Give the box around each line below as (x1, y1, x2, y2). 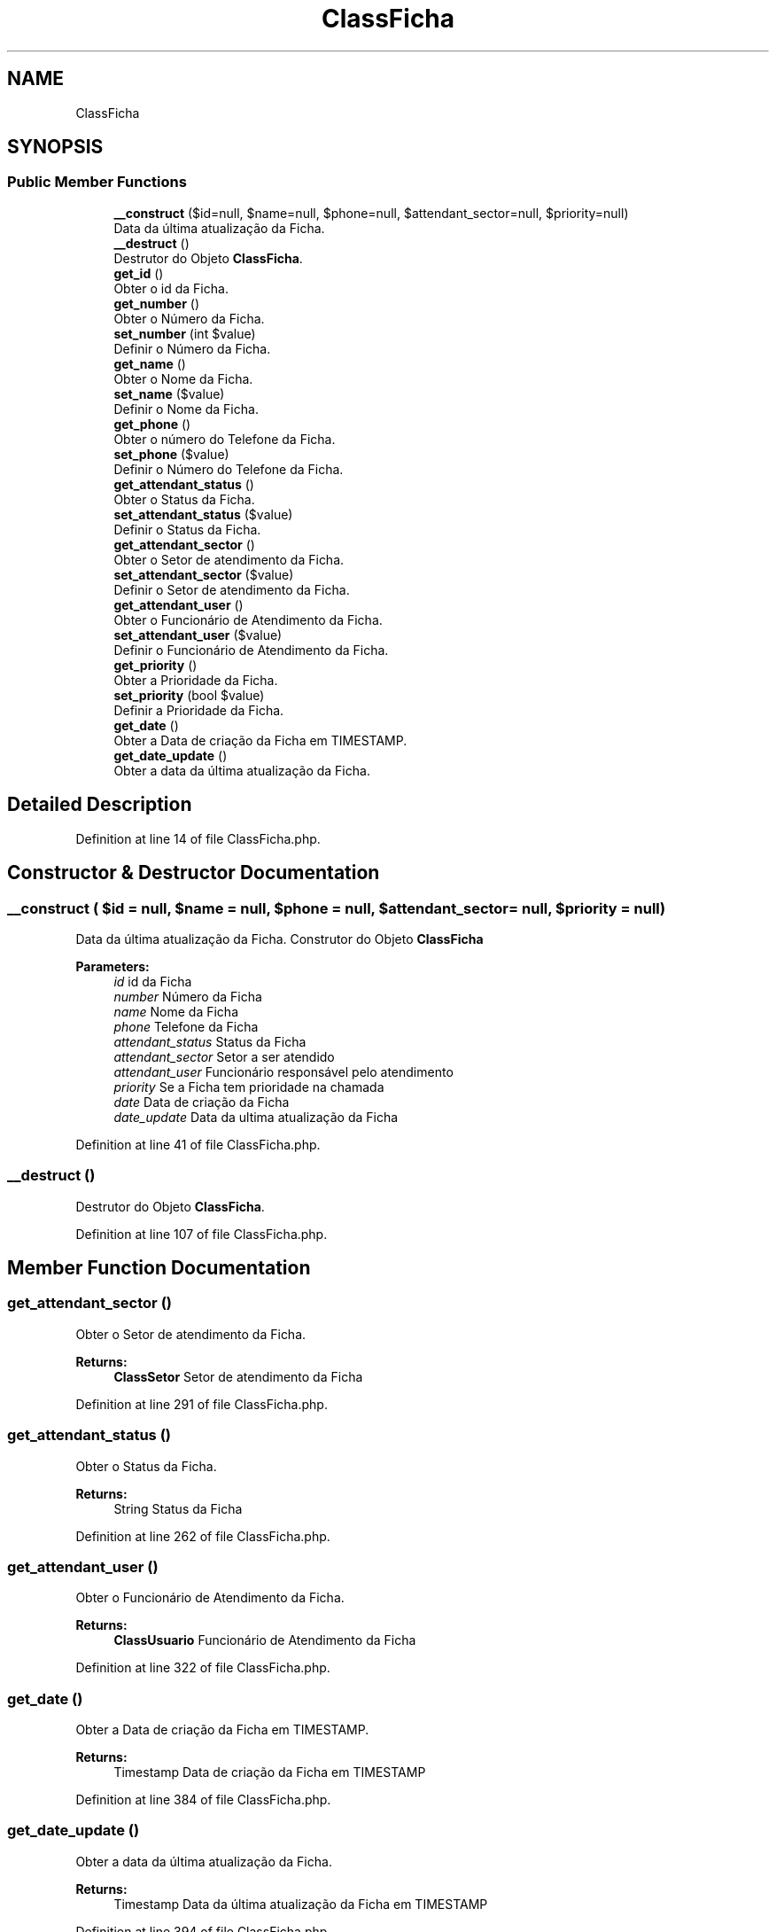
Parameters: (75, 958, 150, 974)
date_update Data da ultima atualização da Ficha (113, 1109, 399, 1125)
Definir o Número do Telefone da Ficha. (113, 461, 344, 477)
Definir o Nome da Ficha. (113, 401, 259, 417)
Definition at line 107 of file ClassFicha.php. (75, 1226, 328, 1242)
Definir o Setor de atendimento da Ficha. (113, 581, 350, 597)
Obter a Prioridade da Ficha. (113, 672, 278, 688)
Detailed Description (7, 793, 192, 816)
